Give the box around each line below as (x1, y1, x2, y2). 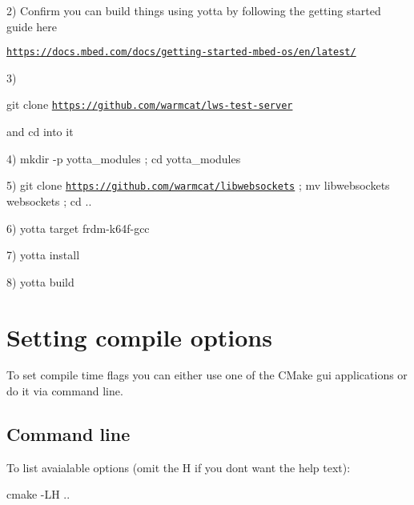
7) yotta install (6, 246, 80, 263)
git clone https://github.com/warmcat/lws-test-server (6, 96, 293, 113)
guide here (6, 18, 58, 34)
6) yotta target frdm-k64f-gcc (6, 219, 150, 236)
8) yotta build (6, 273, 74, 290)
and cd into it (6, 123, 74, 140)
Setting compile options (6, 320, 272, 353)
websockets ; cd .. (6, 192, 92, 209)
